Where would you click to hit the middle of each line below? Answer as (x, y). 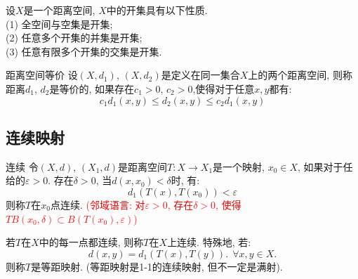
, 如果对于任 (325, 166)
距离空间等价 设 (42, 75)
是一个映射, (239, 166)
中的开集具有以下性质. (157, 10)
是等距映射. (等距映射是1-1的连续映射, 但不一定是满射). (157, 266)
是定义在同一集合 (200, 75)
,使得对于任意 (224, 88)
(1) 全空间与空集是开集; (59, 24)
